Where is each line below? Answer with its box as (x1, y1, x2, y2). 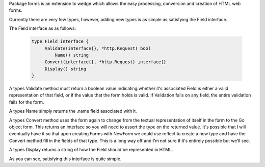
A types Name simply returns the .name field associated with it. (9, 108, 137, 114)
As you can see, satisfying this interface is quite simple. (9, 156, 122, 162)
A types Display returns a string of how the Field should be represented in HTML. (9, 147, 173, 153)
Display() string (44, 66, 86, 72)
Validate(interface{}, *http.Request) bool (44, 46, 151, 51)
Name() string (54, 52, 89, 58)
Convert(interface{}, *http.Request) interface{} (44, 59, 166, 65)
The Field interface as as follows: (9, 25, 76, 31)
